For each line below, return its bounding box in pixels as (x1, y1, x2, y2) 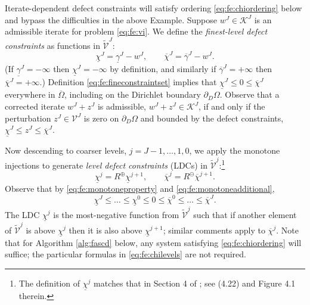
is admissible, (97, 100, 146, 113)
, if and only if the (198, 100, 265, 113)
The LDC (5, 208, 40, 220)
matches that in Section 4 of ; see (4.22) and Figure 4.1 (94, 276, 296, 289)
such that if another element (193, 208, 297, 220)
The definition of (18, 276, 80, 289)
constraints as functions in (5, 39, 100, 51)
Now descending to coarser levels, (5, 144, 127, 157)
